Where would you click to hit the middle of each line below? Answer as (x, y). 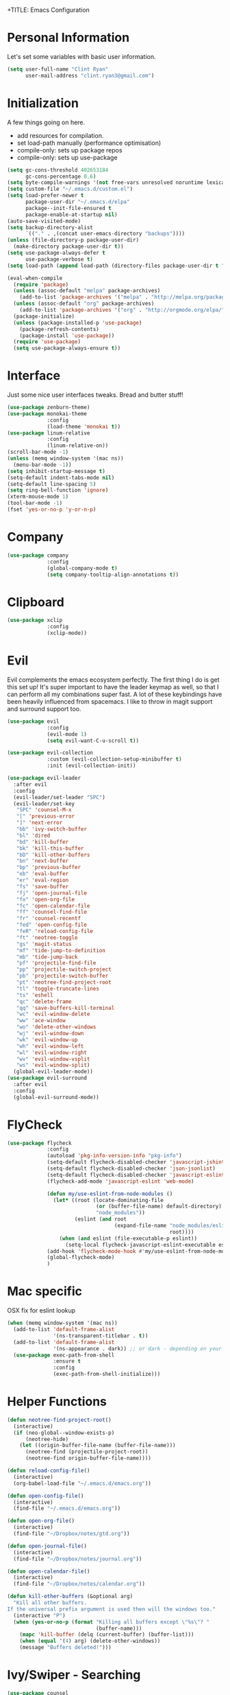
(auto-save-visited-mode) (44, 221)
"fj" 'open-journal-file (52, 893)
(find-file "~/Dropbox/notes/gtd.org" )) (72, 1534)
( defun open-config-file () (46, 1496)
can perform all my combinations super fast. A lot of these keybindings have (115, 694)
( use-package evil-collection (50, 753)
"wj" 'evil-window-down (50, 1033)
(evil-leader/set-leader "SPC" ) (60, 797)
